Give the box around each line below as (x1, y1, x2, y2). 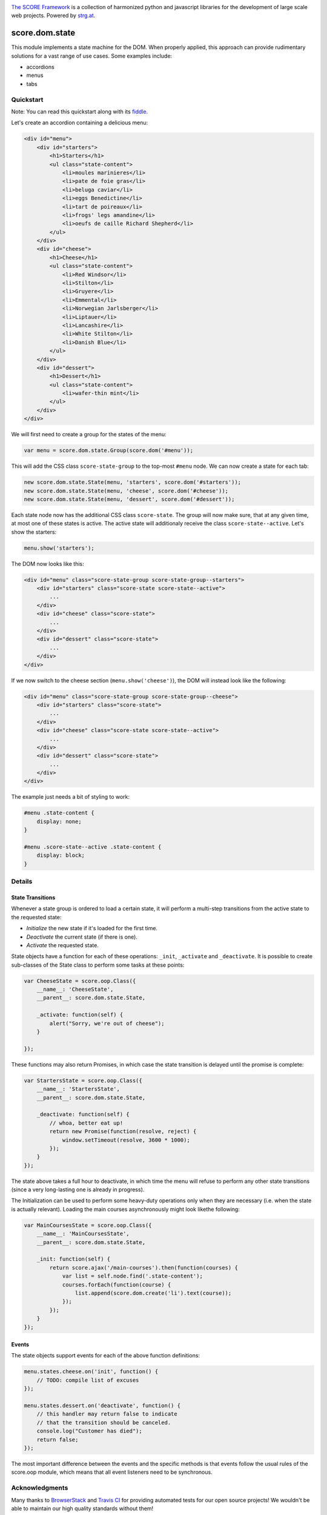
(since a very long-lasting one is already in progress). (11, 1186, 145, 1193)
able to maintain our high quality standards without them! (11, 1505, 154, 1512)
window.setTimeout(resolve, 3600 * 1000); (62, 1136, 190, 1144)
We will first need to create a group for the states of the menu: (11, 431, 167, 438)
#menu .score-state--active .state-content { (24, 844, 162, 851)
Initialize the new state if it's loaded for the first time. (26, 925, 157, 932)
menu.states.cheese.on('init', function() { (24, 1368, 159, 1375)
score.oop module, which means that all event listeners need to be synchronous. (11, 1468, 213, 1476)
